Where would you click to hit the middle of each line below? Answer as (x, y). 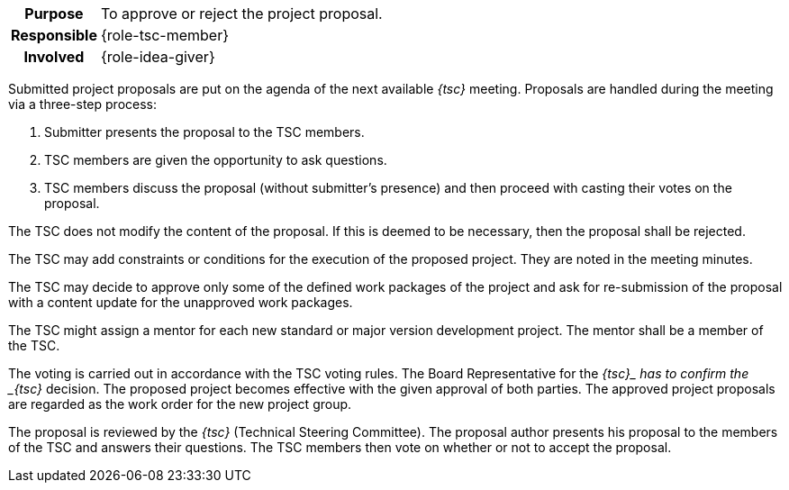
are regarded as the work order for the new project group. (180, 404)
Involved (54, 57)
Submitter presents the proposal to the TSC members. (204, 132)
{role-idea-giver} (158, 57)
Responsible (54, 35)
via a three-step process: (82, 104)
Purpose (54, 14)
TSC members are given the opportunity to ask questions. (216, 160)
